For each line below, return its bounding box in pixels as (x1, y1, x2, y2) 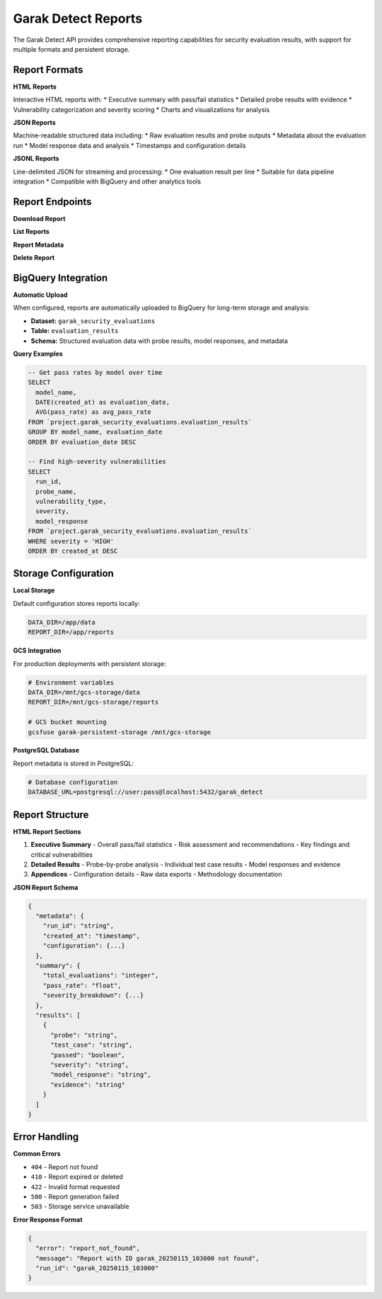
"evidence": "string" (50, 1081, 125, 1089)
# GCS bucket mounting (28, 718, 107, 726)
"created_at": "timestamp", (42, 932, 141, 940)
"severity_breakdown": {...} (42, 991, 144, 999)
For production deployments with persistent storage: (13, 659, 166, 668)
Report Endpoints (13, 196, 92, 208)
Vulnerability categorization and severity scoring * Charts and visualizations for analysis (13, 105, 270, 113)
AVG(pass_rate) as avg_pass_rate (35, 408, 151, 416)
